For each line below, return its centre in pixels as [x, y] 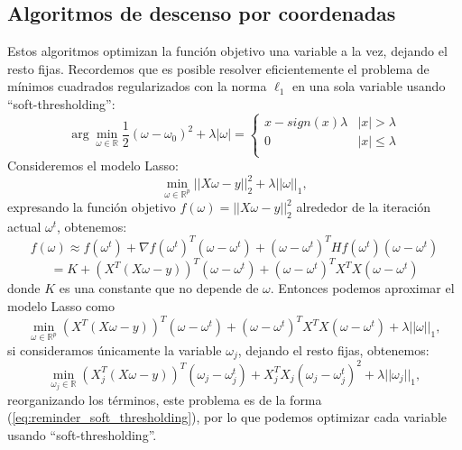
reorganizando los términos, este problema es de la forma [165, 399]
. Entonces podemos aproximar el [362, 288]
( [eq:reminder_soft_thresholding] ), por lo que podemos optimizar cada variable [227, 417]
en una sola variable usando [369, 86]
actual [24, 226]
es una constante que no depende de [159, 288]
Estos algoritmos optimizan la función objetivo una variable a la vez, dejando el [227, 51]
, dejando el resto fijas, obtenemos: [333, 349]
